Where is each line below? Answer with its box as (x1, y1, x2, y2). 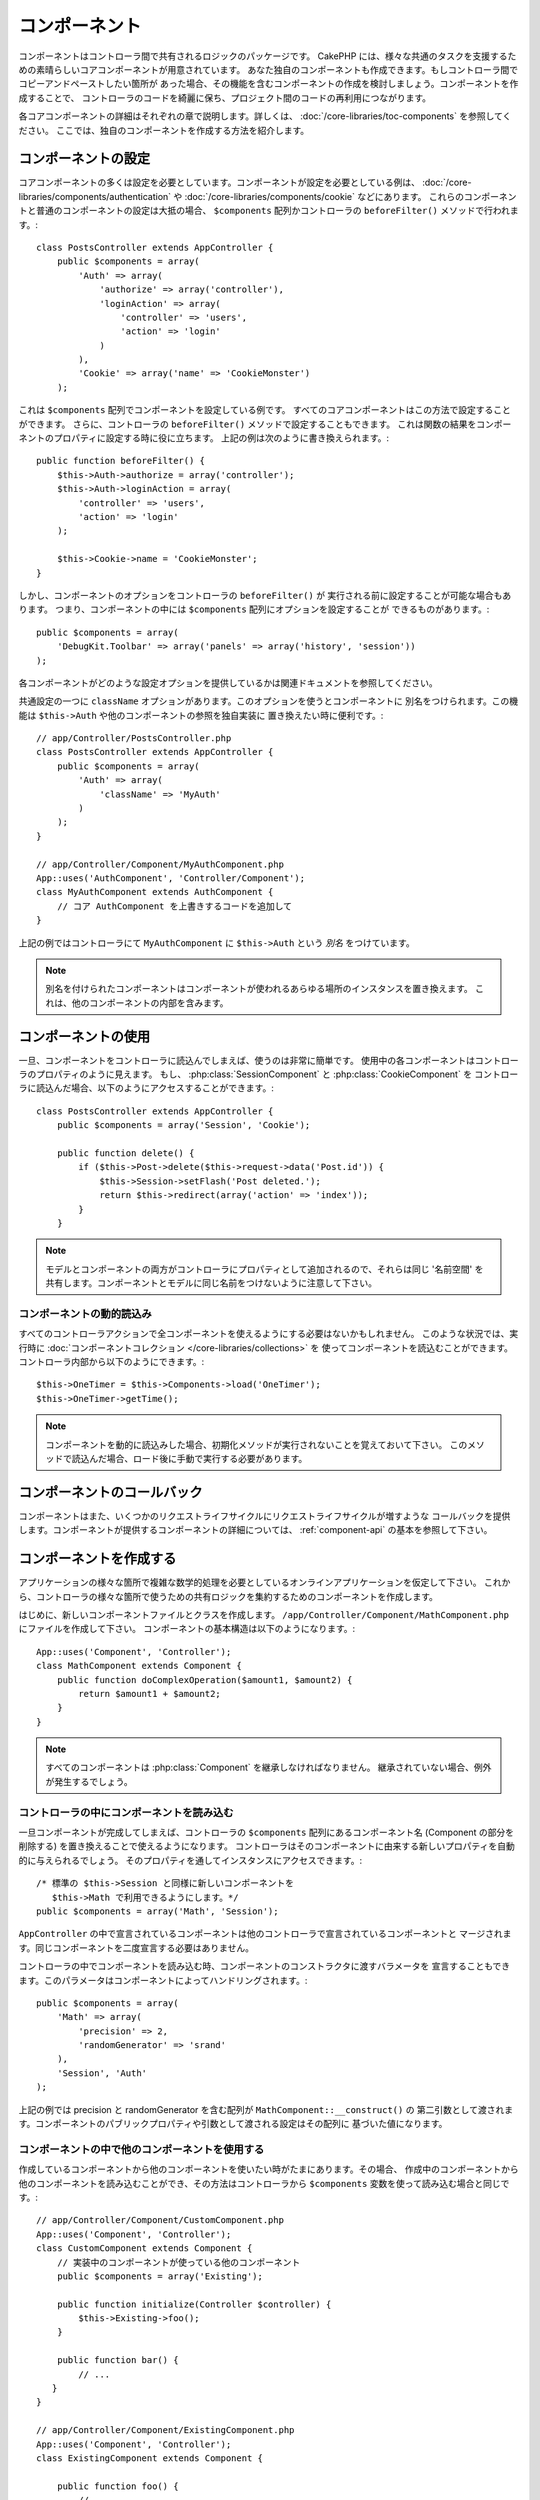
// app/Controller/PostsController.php (36, 733, 232, 744)
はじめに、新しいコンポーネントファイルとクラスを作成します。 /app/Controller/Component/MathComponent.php (18, 1608, 510, 1620)
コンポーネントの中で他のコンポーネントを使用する (18, 2142, 265, 2156)
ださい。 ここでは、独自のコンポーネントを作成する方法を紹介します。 (18, 124, 310, 136)
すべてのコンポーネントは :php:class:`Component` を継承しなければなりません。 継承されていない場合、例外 (45, 1761, 492, 1774)
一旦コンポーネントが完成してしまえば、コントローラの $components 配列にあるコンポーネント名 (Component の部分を (18, 1826, 515, 1838)
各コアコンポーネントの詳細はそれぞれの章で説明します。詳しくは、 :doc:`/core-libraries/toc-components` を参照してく (18, 110, 512, 122)
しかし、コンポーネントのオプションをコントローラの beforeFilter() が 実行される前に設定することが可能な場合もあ (18, 589, 512, 601)
